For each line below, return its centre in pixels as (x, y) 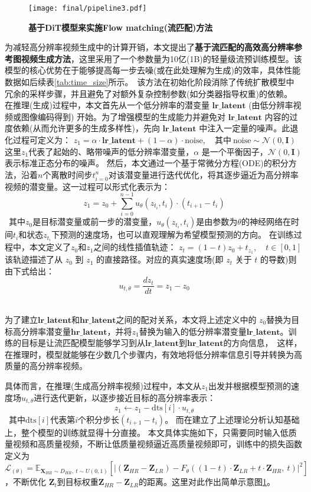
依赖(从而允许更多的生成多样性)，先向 (86, 128)
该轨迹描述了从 (34, 259)
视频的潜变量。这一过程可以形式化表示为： (87, 186)
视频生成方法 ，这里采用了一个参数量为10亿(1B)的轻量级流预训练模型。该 (161, 58)
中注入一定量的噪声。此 (245, 128)
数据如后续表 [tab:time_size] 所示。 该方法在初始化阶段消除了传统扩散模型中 (150, 82)
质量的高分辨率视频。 (46, 366)
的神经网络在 (266, 221)
